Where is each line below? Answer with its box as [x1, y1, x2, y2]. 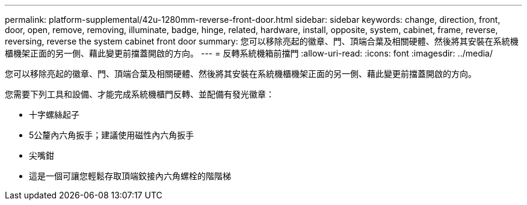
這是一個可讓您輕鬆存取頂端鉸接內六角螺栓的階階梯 [29, 171, 231, 181]
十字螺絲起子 [29, 109, 79, 120]
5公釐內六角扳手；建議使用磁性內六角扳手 [29, 130, 194, 140]
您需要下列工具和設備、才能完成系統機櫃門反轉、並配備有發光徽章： [5, 89, 274, 99]
